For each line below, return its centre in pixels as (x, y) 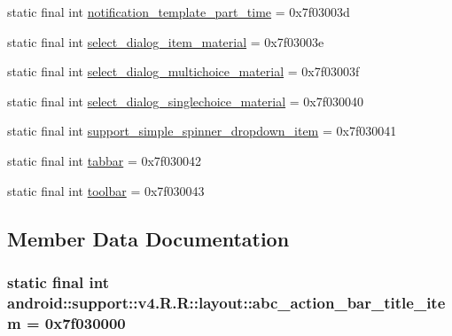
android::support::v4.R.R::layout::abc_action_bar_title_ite (226, 302)
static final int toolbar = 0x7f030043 (106, 190)
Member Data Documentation (148, 238)
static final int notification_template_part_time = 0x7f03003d (179, 12)
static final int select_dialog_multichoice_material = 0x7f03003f (183, 71)
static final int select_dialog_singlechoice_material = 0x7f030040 (186, 101)
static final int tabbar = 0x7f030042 (105, 160)
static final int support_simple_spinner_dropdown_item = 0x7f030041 (202, 131)
